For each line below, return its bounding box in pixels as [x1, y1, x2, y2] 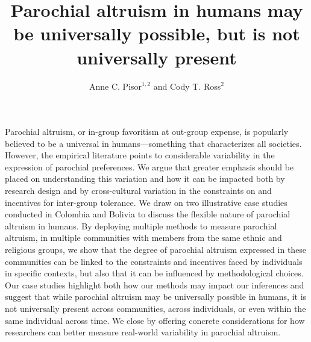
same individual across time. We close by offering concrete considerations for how [5, 314, 305, 326]
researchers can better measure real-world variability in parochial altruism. [5, 326, 281, 338]
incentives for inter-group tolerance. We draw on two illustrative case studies [5, 196, 287, 208]
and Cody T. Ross [153, 79, 221, 92]
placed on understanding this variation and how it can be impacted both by [5, 172, 285, 185]
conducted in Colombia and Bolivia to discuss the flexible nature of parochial [5, 208, 291, 220]
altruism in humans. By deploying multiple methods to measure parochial [5, 219, 277, 232]
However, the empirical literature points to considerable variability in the [5, 149, 275, 161]
